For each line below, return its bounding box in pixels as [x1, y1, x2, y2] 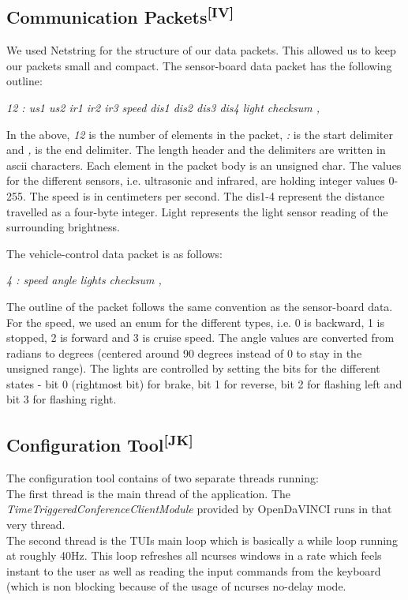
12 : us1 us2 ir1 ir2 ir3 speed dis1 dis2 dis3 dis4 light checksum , [6, 99, 320, 115]
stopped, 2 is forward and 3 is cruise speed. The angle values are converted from [6, 329, 395, 346]
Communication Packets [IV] [6, 2, 234, 29]
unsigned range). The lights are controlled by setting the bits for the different [6, 360, 380, 377]
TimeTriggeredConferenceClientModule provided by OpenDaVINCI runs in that [6, 501, 392, 517]
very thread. [6, 516, 66, 533]
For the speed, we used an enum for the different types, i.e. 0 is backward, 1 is [6, 313, 385, 330]
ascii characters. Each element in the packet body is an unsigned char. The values [6, 156, 402, 173]
